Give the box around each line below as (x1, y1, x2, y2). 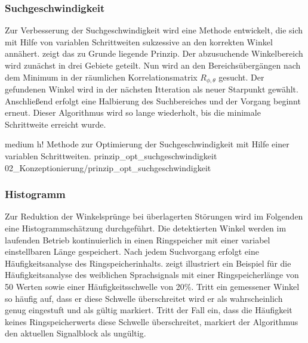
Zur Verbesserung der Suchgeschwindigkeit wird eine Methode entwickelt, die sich (5, 24, 303, 36)
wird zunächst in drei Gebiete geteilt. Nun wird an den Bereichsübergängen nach (5, 59, 301, 71)
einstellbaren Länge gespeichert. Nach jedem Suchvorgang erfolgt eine (5, 245, 259, 258)
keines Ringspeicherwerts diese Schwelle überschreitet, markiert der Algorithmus (5, 315, 298, 327)
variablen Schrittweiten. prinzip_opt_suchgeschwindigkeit (5, 150, 217, 162)
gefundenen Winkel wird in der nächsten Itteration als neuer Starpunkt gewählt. (5, 83, 298, 95)
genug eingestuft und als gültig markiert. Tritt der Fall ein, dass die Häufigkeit (5, 304, 292, 316)
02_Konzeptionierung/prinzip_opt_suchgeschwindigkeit (5, 161, 211, 174)
